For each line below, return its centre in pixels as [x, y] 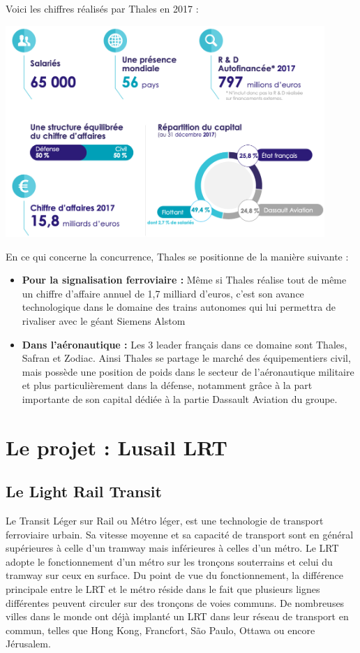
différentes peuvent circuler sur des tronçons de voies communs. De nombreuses [175, 602]
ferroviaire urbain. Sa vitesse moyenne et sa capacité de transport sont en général [180, 534]
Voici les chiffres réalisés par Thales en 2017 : [102, 8]
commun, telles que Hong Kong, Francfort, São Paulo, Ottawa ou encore [160, 630]
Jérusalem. [28, 644]
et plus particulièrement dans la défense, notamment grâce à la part [167, 385]
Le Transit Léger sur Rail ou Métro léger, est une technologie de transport [165, 521]
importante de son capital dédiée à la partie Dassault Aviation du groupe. [180, 398]
